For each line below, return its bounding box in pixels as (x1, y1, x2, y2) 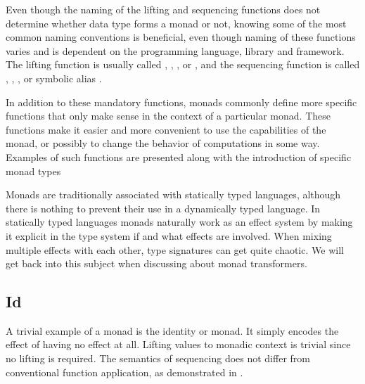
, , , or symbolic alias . (6, 70, 102, 85)
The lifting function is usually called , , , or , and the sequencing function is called (6, 57, 360, 72)
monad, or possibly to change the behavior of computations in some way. (6, 136, 320, 151)
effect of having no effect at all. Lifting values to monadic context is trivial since (6, 337, 351, 352)
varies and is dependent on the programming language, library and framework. (6, 43, 345, 58)
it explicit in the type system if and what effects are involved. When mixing (6, 228, 332, 243)
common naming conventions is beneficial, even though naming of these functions (6, 30, 356, 44)
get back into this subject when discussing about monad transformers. (6, 256, 307, 271)
